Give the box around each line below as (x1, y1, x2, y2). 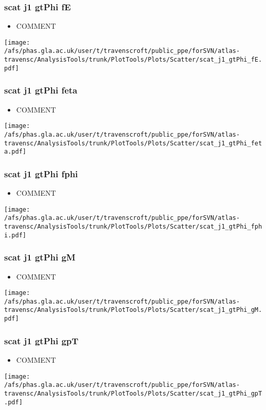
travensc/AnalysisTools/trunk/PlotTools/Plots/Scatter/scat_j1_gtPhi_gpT (4, 389, 262, 397)
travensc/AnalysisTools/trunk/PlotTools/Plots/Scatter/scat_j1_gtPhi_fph (4, 223, 262, 230)
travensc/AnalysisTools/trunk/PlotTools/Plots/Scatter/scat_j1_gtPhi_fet (4, 139, 262, 147)
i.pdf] (4, 231, 26, 239)
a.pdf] (4, 148, 26, 156)
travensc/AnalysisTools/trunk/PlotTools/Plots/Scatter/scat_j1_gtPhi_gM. (4, 306, 262, 314)
